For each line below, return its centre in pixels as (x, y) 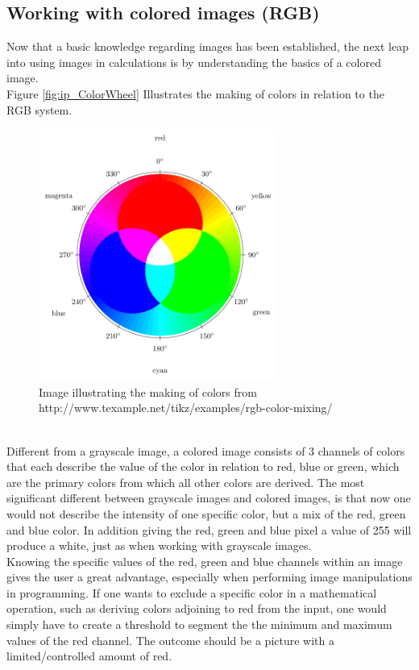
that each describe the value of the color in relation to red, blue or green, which (203, 466)
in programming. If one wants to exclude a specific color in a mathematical (192, 592)
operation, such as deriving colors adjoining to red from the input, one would (197, 608)
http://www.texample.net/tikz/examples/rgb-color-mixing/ (186, 408)
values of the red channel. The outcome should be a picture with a (170, 640)
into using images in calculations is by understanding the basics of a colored (194, 62)
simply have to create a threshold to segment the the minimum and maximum (199, 624)
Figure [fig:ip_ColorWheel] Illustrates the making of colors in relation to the (195, 93)
